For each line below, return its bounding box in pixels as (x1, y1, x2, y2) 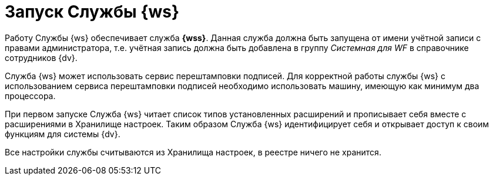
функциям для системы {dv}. (5, 128, 120, 139)
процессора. (5, 90, 56, 101)
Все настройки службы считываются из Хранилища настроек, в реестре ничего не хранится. (5, 147, 381, 157)
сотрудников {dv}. (5, 52, 78, 63)
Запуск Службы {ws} (5, 2, 180, 22)
